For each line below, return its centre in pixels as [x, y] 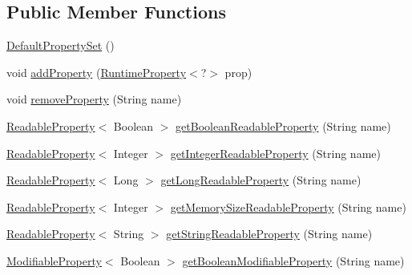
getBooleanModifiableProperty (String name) [293, 260]
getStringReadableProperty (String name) [269, 234]
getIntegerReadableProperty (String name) [275, 153]
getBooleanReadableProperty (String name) [283, 125]
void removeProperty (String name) [94, 99]
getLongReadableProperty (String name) [261, 180]
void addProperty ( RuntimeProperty [97, 72]
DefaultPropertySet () [61, 45]
